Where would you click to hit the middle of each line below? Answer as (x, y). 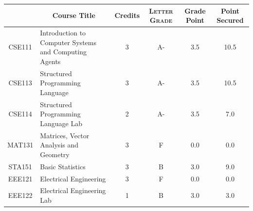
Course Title (74, 15)
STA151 (20, 166)
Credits (127, 15)
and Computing (63, 52)
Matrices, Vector (65, 135)
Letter (161, 10)
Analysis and (59, 145)
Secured (230, 20)
